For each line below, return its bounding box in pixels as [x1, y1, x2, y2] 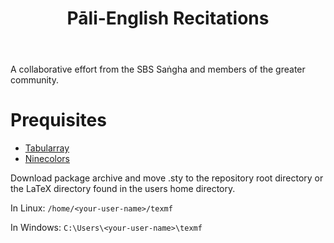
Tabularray [24, 142, 70, 154]
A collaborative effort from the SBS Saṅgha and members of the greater [10, 63, 306, 76]
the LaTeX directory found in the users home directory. [10, 183, 236, 195]
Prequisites [10, 109, 107, 132]
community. [10, 74, 59, 86]
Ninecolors [24, 153, 71, 165]
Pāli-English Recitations [66, 7, 270, 30]
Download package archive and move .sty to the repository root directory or [10, 172, 324, 184]
